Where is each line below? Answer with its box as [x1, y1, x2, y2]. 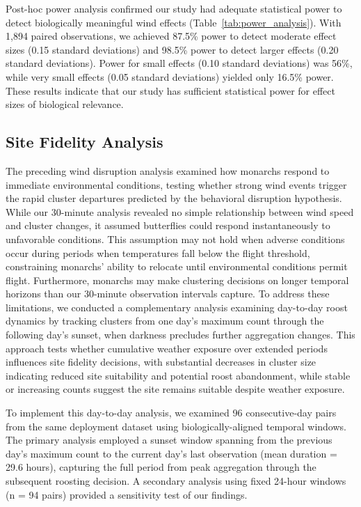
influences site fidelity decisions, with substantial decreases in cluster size [6, 354, 316, 369]
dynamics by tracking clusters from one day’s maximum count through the [6, 313, 324, 328]
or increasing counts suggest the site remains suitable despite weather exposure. [6, 382, 345, 396]
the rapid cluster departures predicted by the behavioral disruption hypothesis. [6, 191, 342, 205]
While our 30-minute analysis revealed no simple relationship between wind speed [6, 204, 354, 219]
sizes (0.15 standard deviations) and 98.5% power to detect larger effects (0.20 [6, 42, 339, 56]
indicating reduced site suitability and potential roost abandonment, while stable [6, 368, 351, 382]
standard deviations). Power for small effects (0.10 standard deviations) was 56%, [6, 56, 353, 70]
